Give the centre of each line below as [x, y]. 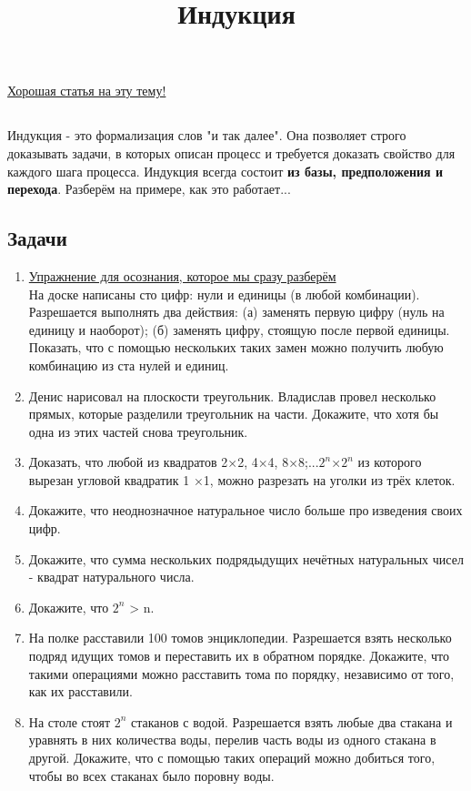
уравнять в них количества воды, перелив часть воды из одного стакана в [232, 740]
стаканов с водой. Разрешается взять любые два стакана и [292, 721]
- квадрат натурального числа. [111, 577]
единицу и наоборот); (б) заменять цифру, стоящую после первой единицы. [239, 329]
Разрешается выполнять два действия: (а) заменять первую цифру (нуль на [236, 312]
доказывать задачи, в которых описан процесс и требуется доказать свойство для [231, 152]
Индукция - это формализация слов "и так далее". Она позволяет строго [207, 135]
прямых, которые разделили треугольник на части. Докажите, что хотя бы [234, 414]
